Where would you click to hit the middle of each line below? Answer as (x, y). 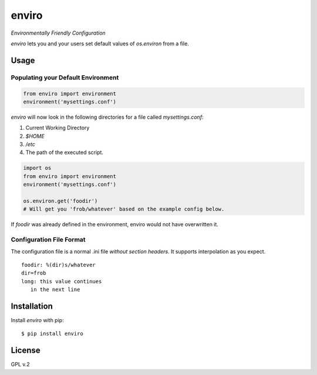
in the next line (55, 290)
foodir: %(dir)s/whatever (59, 265)
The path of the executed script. (65, 152)
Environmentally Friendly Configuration (58, 33)
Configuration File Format (48, 240)
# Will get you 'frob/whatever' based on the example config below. (124, 209)
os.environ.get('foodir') (60, 201)
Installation (32, 306)
